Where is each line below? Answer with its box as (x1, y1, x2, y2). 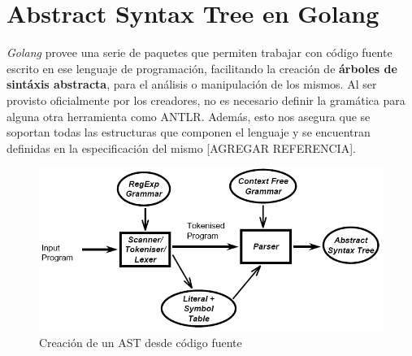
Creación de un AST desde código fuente (39, 334, 242, 351)
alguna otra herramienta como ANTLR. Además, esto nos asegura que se (7, 107, 371, 124)
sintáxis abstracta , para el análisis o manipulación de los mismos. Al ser (7, 76, 377, 93)
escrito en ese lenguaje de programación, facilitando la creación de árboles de (7, 59, 397, 76)
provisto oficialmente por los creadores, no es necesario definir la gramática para (7, 91, 405, 108)
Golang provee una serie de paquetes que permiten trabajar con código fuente (7, 44, 392, 61)
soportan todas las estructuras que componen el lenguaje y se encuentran (7, 124, 371, 141)
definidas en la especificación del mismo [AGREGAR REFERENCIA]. (7, 139, 356, 156)
